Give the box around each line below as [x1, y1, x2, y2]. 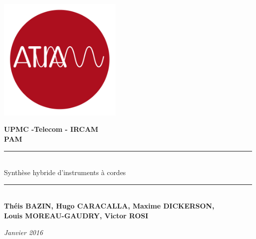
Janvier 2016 [4, 227, 43, 237]
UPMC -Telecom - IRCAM [4, 124, 98, 134]
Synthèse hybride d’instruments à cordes [4, 167, 126, 178]
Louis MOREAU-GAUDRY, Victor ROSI [4, 210, 149, 220]
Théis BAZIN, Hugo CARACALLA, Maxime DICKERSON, [4, 201, 215, 211]
